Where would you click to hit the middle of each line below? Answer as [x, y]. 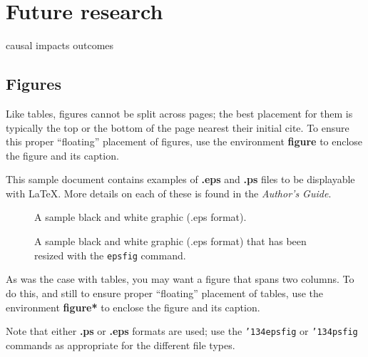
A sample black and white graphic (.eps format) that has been [170, 241]
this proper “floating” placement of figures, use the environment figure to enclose [184, 141]
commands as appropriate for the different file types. [121, 345]
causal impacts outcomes [60, 45]
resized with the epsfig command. [110, 255]
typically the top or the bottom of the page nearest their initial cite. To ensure [178, 127]
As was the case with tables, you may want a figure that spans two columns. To [180, 279]
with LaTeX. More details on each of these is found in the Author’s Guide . [169, 193]
